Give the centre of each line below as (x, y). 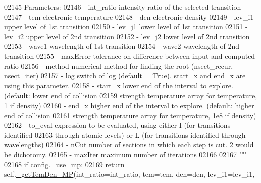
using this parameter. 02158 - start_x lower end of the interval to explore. (119, 85)
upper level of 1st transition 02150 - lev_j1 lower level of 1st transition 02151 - (126, 26)
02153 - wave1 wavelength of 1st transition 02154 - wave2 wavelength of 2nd (122, 46)
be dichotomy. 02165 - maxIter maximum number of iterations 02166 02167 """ (126, 154)
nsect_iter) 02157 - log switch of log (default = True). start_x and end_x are (125, 76)
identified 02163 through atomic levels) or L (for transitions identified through (125, 134)
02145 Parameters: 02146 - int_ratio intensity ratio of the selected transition (123, 7)
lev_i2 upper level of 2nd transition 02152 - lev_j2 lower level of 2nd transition (127, 36)
